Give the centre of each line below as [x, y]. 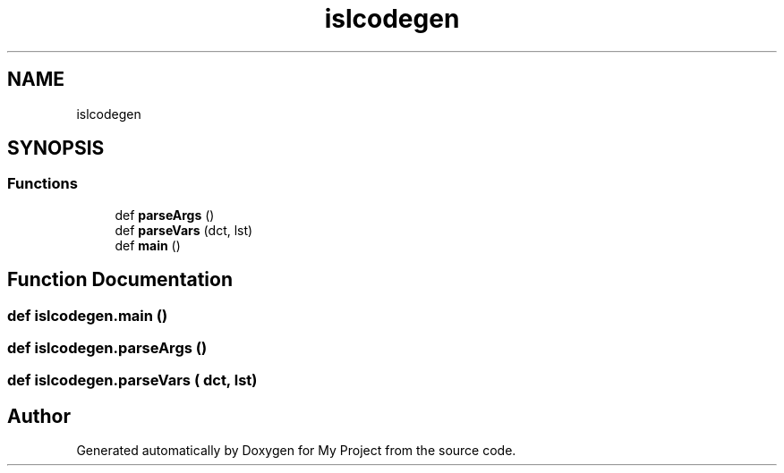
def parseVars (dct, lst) [184, 230]
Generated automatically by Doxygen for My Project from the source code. [296, 451]
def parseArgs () [165, 215]
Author [39, 416]
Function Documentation [120, 280]
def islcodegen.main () [88, 315]
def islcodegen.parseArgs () [107, 348]
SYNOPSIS [56, 148]
